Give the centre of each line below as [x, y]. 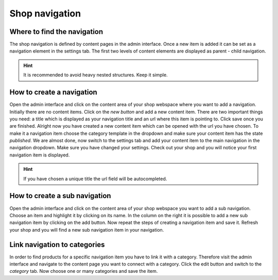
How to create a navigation [53, 92]
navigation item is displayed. [40, 155]
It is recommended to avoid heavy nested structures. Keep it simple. [95, 75]
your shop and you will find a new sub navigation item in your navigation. [87, 230]
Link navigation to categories [57, 244]
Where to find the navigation [56, 32]
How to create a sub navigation [60, 196]
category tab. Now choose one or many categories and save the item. [84, 271]
